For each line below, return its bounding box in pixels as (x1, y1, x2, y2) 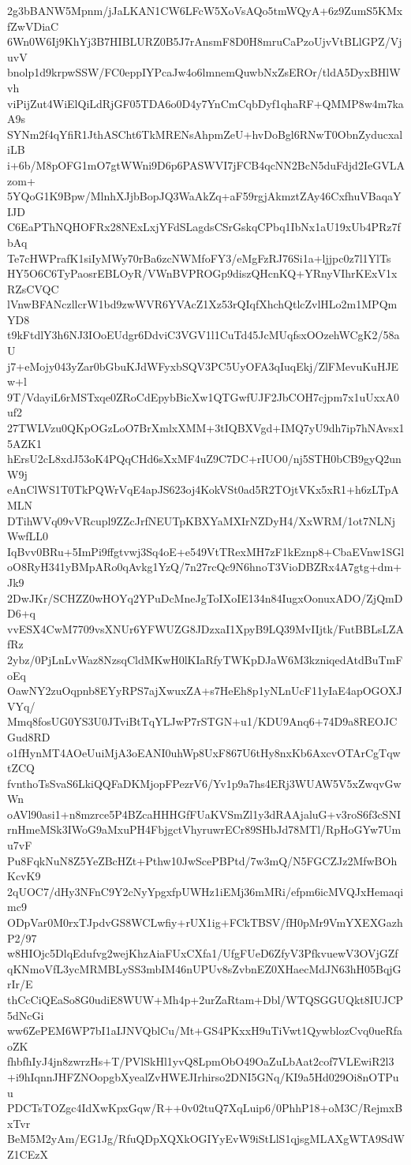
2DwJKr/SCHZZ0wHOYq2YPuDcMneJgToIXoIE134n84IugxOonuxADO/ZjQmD (7, 589, 403, 606)
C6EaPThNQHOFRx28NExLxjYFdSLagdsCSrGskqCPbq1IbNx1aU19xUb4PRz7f (7, 218, 401, 235)
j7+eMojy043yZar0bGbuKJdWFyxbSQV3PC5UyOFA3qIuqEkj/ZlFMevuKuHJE (7, 357, 399, 374)
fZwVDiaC (7, 17, 59, 34)
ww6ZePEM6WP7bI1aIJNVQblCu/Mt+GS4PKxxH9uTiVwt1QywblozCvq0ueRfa (7, 1022, 403, 1039)
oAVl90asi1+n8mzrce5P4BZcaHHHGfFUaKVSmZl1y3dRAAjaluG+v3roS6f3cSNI (7, 805, 401, 822)
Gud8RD (7, 728, 50, 745)
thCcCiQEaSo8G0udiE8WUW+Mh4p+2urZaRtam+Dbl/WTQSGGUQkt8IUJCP (7, 991, 404, 1007)
